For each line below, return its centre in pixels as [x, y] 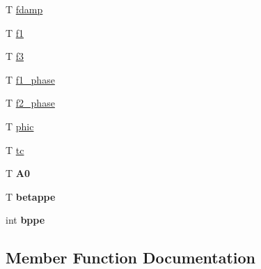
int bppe [25, 220]
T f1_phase [30, 79]
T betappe [31, 196]
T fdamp [24, 9]
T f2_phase [30, 103]
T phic [20, 126]
